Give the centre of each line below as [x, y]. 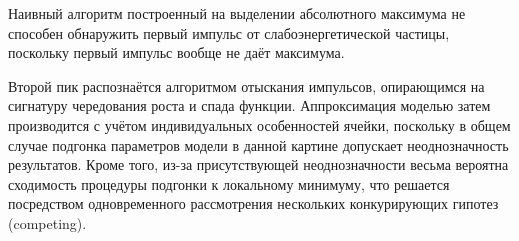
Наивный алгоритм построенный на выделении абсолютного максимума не [237, 13]
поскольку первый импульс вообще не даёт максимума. [176, 52]
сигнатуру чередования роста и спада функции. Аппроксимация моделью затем [249, 105]
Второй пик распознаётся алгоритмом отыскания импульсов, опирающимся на [246, 85]
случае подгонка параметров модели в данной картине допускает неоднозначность [258, 144]
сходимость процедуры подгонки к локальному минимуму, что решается [229, 183]
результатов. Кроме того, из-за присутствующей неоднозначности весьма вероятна [258, 164]
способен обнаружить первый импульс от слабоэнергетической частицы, [229, 32]
